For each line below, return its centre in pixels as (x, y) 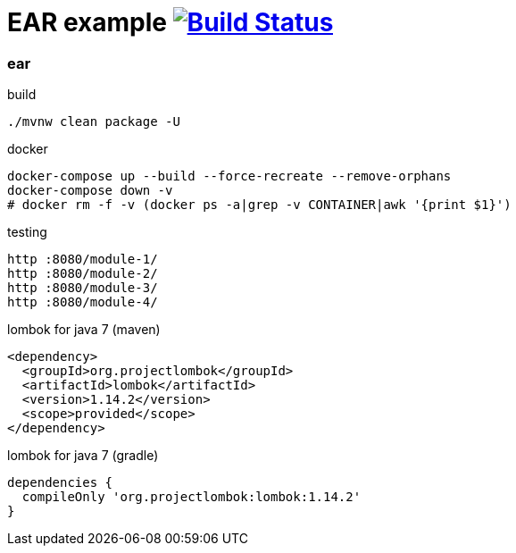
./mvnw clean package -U (94, 122)
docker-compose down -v (90, 191)
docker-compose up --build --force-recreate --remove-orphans (229, 176)
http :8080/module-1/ (83, 260)
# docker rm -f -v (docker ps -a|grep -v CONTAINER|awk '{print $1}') (259, 205)
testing (27, 232)
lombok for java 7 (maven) (84, 330)
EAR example (87, 22)
